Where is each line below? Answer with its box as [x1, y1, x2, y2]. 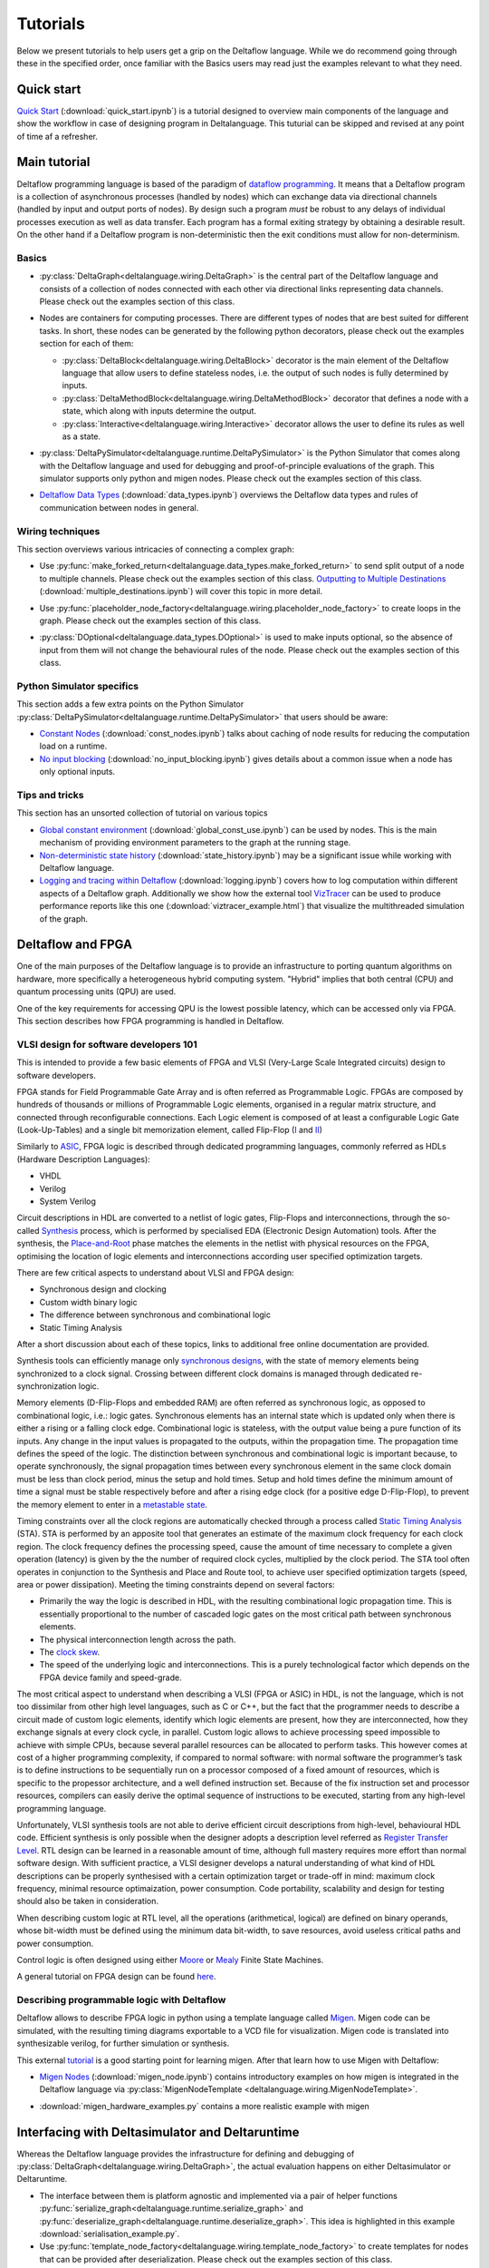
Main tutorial [16, 154, 91, 170]
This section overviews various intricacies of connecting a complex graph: [16, 544, 294, 555]
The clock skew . [39, 1647, 100, 1657]
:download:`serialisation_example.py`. [39, 2228, 180, 2240]
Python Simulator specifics [16, 679, 139, 692]
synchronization [16, 1381, 77, 1392]
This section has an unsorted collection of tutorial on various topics [16, 807, 268, 818]
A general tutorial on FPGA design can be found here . [16, 1971, 216, 1982]
